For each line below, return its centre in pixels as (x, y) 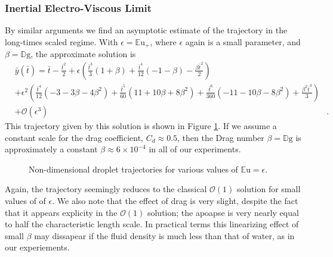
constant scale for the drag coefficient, (74, 137)
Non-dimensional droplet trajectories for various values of (133, 169)
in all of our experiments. (195, 149)
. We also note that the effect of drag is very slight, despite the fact (175, 200)
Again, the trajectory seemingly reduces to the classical (106, 189)
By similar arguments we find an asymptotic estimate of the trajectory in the (146, 30)
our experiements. (37, 247)
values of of (25, 200)
